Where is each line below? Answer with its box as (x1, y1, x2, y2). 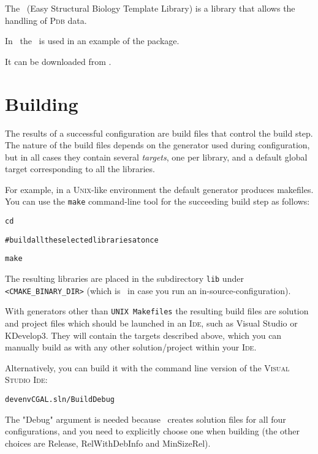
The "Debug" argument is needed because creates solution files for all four (5, 412, 286, 425)
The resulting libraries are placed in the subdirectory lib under (5, 272, 244, 285)
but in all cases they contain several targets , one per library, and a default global (5, 150, 308, 163)
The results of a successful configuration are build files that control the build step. (5, 126, 313, 139)
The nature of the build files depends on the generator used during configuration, (5, 138, 310, 151)
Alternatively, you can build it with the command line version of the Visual (5, 361, 290, 374)
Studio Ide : (5, 373, 48, 386)
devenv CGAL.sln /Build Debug (5, 395, 115, 404)
